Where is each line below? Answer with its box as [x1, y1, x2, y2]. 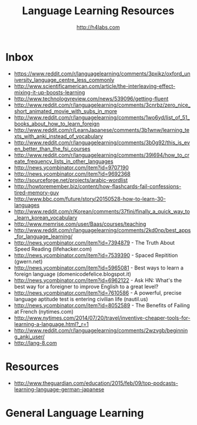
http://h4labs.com [76, 24, 120, 31]
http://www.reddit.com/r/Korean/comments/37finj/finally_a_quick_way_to [14, 207, 191, 215]
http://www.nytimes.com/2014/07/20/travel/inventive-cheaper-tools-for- [14, 314, 191, 321]
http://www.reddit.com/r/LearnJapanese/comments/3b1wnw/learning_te [14, 126, 189, 133]
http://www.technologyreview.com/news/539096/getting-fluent [14, 95, 169, 102]
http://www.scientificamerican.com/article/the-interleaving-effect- [14, 83, 176, 90]
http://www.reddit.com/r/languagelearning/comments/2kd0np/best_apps [14, 226, 191, 233]
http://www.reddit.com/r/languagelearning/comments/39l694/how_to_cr [14, 151, 189, 159]
